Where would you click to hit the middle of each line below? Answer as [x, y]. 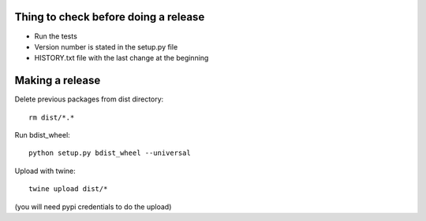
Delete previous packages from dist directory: [89, 99]
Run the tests [56, 36]
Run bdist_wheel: [42, 134]
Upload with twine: [45, 171]
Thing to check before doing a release [110, 17]
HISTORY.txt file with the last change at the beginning [121, 58]
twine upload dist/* [68, 189]
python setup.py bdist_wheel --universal [110, 153]
